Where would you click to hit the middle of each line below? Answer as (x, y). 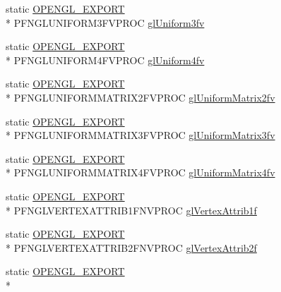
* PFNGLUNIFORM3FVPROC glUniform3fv (105, 22)
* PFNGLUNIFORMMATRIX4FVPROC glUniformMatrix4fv (140, 172)
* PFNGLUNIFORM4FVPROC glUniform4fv (105, 60)
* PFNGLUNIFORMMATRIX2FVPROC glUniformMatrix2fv (140, 97)
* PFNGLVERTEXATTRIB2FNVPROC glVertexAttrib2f (131, 247)
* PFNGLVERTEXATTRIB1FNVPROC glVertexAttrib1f (131, 210)
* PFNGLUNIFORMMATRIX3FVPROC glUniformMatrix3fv (140, 135)
